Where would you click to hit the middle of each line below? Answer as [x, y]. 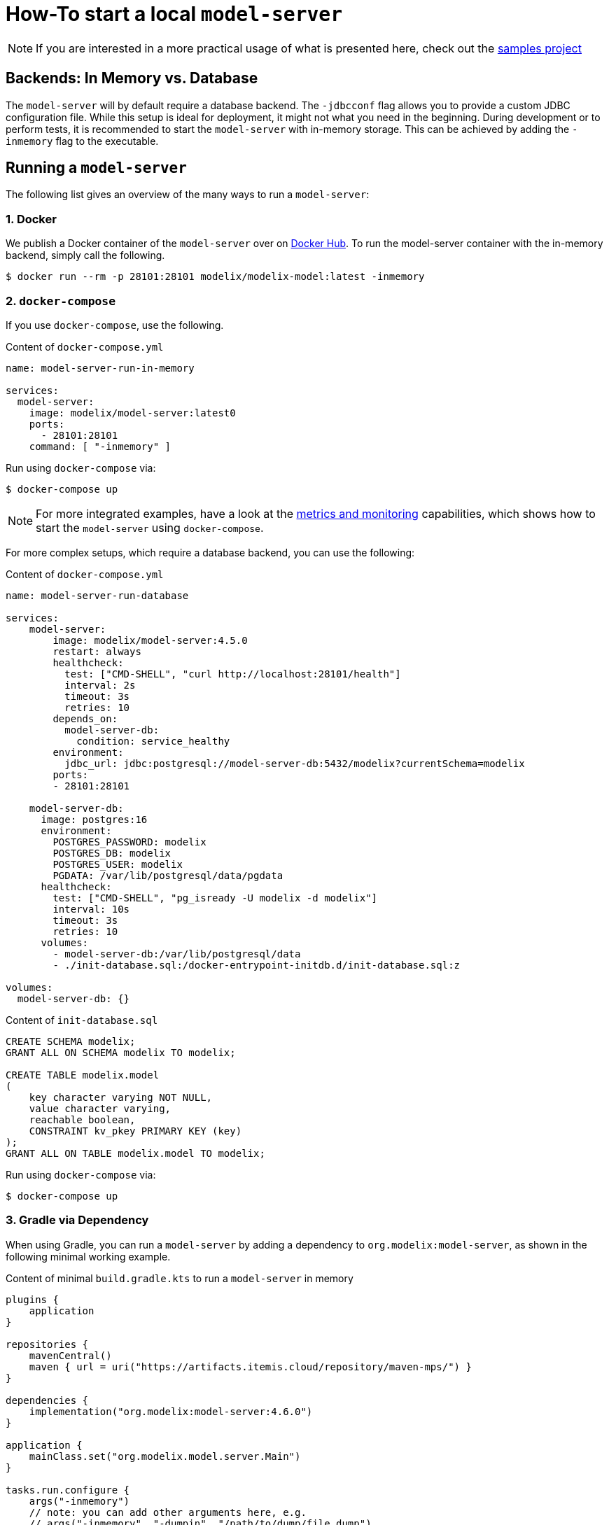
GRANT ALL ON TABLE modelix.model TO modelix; [135, 1153]
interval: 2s [100, 685]
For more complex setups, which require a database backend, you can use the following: [210, 552]
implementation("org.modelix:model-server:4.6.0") [171, 1411]
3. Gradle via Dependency [77, 1220]
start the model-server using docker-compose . [150, 527]
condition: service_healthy [153, 741]
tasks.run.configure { [68, 1490]
